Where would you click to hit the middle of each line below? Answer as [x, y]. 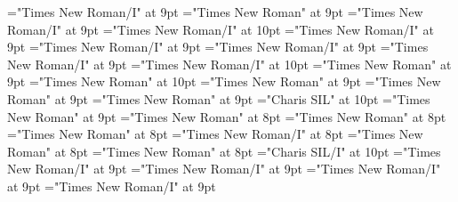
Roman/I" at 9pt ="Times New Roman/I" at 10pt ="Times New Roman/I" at [221, 29]
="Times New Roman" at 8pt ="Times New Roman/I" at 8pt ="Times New [215, 134]
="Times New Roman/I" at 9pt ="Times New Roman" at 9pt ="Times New [215, 12]
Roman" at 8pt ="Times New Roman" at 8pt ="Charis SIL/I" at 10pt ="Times [224, 151]
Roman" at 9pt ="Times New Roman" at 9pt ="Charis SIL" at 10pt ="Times [219, 98]
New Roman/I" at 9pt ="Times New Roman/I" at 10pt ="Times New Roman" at [229, 64]
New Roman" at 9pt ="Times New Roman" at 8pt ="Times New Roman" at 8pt [227, 116]
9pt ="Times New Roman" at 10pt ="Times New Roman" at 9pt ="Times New [224, 81]
